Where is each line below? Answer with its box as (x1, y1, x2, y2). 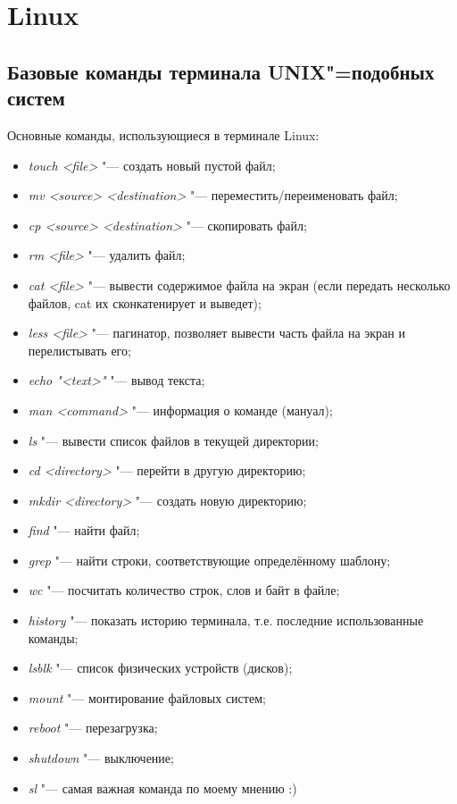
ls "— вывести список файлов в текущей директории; (28, 431, 319, 449)
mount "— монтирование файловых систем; (28, 688, 266, 707)
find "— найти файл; (28, 521, 140, 540)
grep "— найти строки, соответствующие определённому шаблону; (28, 550, 391, 569)
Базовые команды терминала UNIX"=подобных (7, 57, 435, 85)
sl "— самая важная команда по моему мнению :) (28, 778, 297, 797)
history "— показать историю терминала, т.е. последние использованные (28, 611, 424, 630)
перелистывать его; (28, 340, 131, 359)
